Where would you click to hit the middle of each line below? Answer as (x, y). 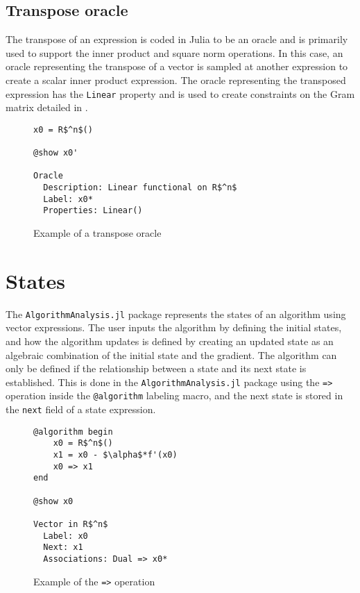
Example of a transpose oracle (97, 233)
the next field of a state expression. (81, 409)
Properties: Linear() (93, 211)
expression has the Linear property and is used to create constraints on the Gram (180, 93)
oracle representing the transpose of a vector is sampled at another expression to (177, 66)
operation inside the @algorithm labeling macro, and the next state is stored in (174, 395)
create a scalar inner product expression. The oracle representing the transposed (176, 80)
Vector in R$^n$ (71, 525)
